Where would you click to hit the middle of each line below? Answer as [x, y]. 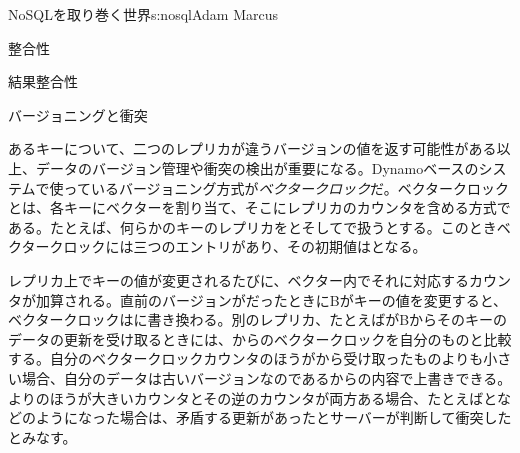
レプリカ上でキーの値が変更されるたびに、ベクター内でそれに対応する [239, 279]
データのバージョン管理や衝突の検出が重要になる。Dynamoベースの [257, 167]
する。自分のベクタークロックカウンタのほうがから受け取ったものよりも [246, 358]
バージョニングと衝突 [78, 114]
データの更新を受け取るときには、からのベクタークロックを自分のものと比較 [260, 338]
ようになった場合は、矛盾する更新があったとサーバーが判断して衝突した [273, 417]
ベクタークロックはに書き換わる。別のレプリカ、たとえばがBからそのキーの [258, 319]
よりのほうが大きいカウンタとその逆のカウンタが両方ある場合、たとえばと [252, 397]
